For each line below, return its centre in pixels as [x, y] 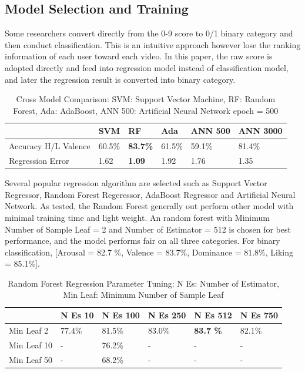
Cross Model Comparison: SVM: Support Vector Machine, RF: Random [146, 99]
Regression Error [39, 161]
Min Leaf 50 [31, 359]
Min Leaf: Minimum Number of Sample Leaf [143, 295]
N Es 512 [213, 315]
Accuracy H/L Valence [50, 146]
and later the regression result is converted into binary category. [120, 79]
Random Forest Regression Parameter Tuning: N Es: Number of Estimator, [143, 283]
